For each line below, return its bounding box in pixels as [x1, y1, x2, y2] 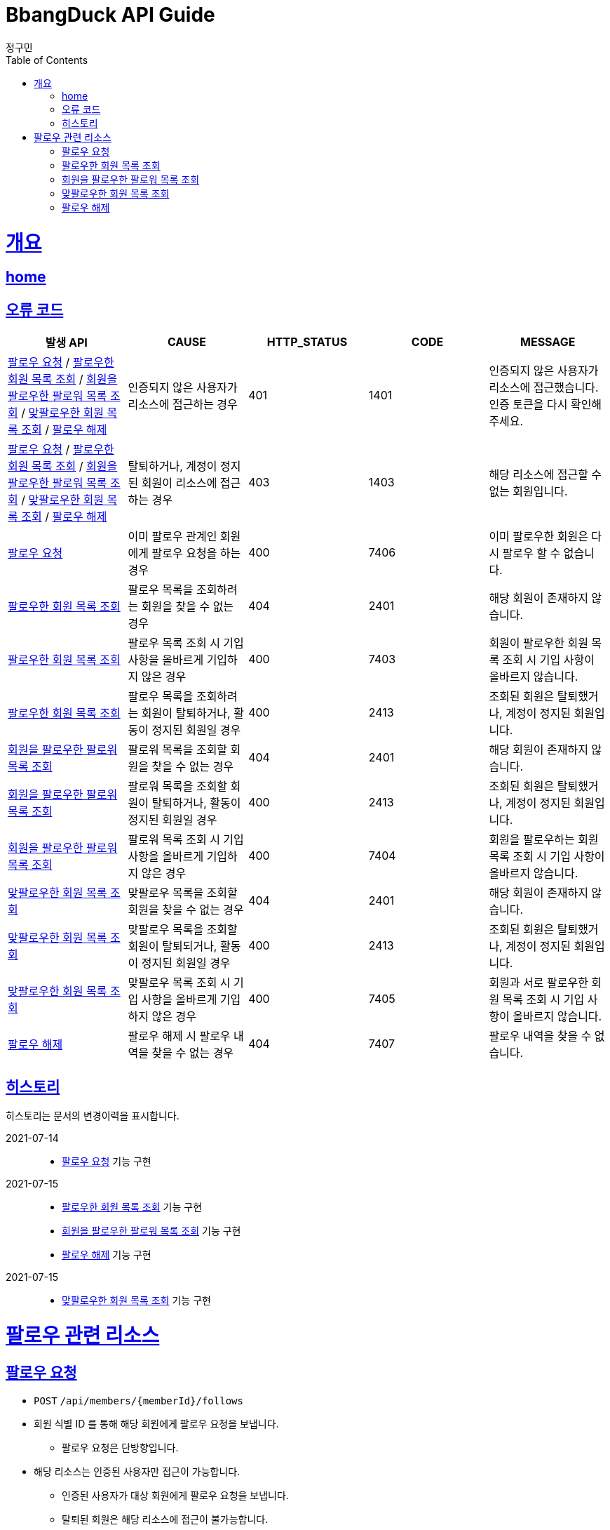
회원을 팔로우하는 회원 [489, 832, 599, 847]
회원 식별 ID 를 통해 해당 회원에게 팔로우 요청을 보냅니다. [34, 1417, 279, 1430]
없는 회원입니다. [489, 484, 568, 499]
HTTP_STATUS [266, 335, 348, 350]
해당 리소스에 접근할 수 [489, 467, 602, 482]
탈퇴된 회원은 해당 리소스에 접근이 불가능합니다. [62, 1512, 269, 1525]
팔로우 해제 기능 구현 [62, 1248, 151, 1260]
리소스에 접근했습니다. [489, 380, 599, 395]
